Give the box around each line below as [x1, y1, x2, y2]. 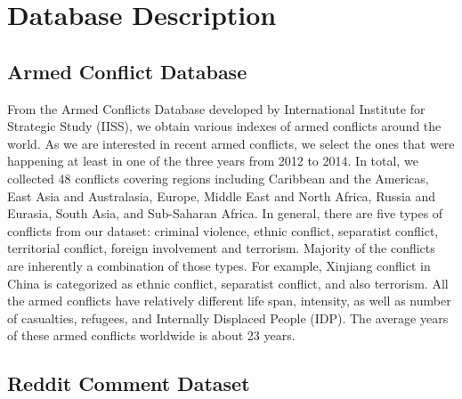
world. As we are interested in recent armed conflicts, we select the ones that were [7, 134, 455, 152]
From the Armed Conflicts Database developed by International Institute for [7, 99, 426, 118]
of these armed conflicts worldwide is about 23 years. [7, 326, 296, 345]
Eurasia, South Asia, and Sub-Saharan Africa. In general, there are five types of [7, 204, 443, 223]
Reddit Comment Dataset [7, 370, 250, 397]
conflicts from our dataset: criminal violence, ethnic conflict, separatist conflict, [7, 221, 439, 240]
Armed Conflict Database [7, 57, 247, 85]
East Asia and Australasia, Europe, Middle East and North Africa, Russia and [7, 186, 436, 205]
